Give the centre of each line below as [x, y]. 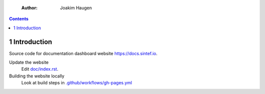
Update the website [29, 62]
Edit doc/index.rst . [40, 69]
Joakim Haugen [76, 8]
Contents [19, 19]
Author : [29, 8]
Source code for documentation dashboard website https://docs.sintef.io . [83, 53]
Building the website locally [37, 76]
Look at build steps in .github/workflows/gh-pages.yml [77, 83]
